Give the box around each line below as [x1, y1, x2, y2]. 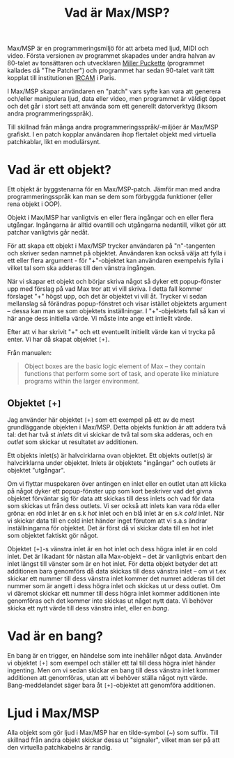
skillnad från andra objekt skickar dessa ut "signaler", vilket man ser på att [7, 736, 220, 744]
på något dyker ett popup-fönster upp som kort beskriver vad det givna [7, 487, 212, 495]
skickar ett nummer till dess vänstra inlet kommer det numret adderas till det [7, 574, 226, 583]
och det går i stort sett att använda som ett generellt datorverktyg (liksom [7, 102, 218, 111]
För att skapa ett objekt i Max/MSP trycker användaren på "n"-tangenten [7, 242, 216, 250]
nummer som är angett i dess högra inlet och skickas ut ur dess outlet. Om [7, 581, 221, 590]
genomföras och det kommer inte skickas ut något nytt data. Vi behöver [7, 597, 214, 605]
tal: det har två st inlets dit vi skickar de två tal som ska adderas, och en [7, 430, 213, 439]
